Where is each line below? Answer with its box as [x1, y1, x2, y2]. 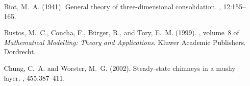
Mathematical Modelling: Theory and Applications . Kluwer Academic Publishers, [4, 37, 246, 47]
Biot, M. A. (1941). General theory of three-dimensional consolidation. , [4, 1, 221, 11]
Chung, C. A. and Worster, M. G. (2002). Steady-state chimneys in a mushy [4, 63, 236, 73]
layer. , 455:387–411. [4, 72, 65, 83]
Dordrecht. [4, 46, 36, 57]
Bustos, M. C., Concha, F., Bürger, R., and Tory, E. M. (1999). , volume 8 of [4, 27, 239, 38]
